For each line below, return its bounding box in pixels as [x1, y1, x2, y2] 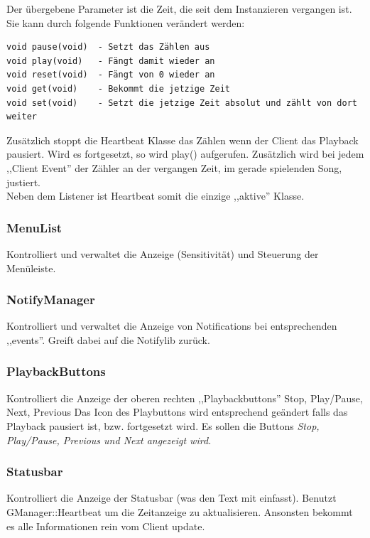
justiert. [6, 174, 40, 189]
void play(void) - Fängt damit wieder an [6, 55, 215, 66]
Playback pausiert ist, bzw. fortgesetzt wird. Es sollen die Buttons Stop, [6, 418, 320, 433]
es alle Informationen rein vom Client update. [6, 518, 205, 533]
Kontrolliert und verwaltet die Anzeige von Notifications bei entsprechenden [6, 318, 337, 333]
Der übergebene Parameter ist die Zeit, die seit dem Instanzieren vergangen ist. [6, 1, 352, 16]
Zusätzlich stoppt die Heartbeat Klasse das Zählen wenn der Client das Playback [6, 132, 359, 147]
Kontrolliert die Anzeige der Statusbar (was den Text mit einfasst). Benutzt [6, 490, 337, 505]
